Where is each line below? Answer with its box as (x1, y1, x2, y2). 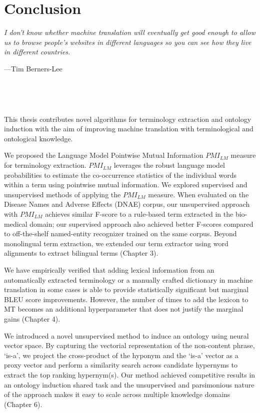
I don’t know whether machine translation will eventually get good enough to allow (4, 27, 255, 37)
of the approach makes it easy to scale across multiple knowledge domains (4, 389, 230, 400)
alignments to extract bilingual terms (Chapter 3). (4, 248, 158, 258)
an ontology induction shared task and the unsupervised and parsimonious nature (4, 379, 254, 390)
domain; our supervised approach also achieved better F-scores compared (29, 218, 253, 229)
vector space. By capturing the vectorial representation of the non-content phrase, (4, 340, 255, 351)
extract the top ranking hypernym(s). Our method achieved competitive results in (4, 369, 255, 380)
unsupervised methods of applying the (4, 189, 121, 199)
